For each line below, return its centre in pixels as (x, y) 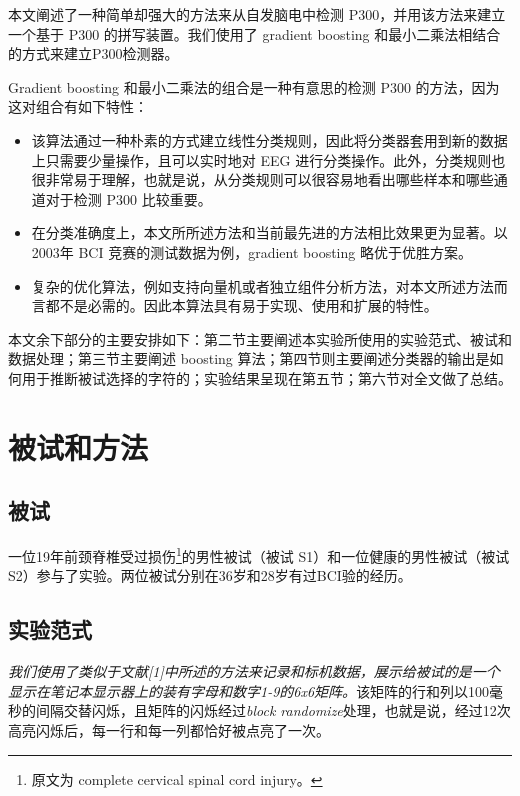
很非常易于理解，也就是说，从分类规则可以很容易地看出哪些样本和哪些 (262, 179)
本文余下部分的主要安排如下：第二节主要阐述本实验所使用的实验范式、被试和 (260, 338)
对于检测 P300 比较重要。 (128, 198)
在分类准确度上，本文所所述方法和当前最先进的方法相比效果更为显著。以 (269, 232)
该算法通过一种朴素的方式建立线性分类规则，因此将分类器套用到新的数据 (269, 139)
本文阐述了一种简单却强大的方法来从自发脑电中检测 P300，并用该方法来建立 (257, 14)
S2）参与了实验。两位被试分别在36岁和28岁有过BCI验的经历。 (210, 575)
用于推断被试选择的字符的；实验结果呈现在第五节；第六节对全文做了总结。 (266, 377)
